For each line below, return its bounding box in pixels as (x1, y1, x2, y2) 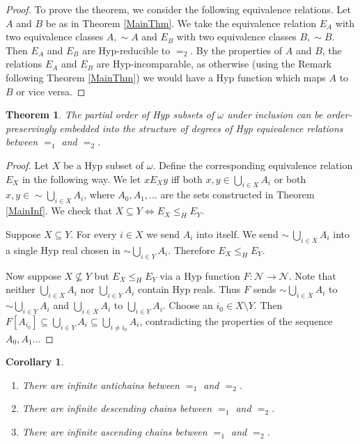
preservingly (6, 120, 56, 135)
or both (274, 171, 306, 186)
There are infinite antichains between (22, 377, 180, 392)
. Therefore (168, 242, 215, 257)
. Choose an (162, 298, 213, 312)
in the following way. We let (22, 171, 141, 186)
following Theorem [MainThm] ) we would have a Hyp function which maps (6, 70, 326, 84)
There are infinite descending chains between (22, 401, 212, 415)
